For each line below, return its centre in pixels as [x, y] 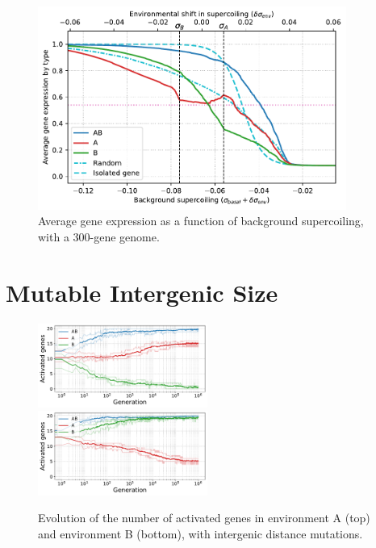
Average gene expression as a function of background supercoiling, [201, 221]
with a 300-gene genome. [99, 236]
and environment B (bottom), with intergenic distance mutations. [201, 533]
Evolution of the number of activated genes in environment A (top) [204, 518]
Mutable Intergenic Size [142, 292]
